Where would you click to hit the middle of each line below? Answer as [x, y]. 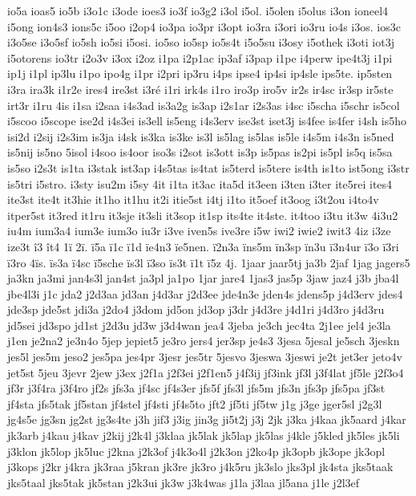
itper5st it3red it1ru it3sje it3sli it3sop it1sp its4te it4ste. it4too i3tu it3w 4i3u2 [203, 215]
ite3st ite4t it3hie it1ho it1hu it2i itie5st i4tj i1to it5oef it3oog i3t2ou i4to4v [193, 199]
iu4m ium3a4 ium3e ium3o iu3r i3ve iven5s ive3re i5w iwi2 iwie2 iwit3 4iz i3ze [199, 231]
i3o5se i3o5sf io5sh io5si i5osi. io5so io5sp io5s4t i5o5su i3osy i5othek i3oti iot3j [201, 42]
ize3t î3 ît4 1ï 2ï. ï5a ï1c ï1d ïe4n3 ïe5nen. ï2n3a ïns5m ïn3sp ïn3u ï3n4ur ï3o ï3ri [203, 246]
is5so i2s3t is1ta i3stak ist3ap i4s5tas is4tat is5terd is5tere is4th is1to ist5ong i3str [208, 167]
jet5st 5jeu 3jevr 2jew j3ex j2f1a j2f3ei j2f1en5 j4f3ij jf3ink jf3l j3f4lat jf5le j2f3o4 [206, 372]
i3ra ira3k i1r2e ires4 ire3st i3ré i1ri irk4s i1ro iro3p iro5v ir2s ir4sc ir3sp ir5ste [200, 89]
